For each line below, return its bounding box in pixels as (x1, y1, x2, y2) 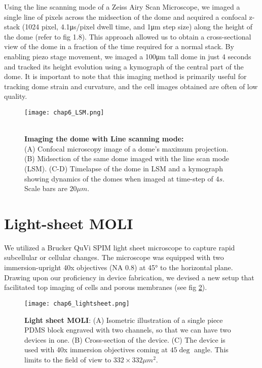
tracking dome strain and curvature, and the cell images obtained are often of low (4, 81, 258, 91)
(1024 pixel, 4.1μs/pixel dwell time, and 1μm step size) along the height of (22, 21, 253, 32)
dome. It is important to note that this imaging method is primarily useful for (4, 71, 247, 82)
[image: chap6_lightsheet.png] (24, 300, 130, 307)
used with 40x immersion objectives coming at (24, 344, 168, 355)
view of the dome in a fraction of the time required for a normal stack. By (4, 41, 234, 52)
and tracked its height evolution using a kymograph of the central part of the (4, 61, 244, 71)
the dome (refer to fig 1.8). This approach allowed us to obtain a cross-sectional (4, 31, 251, 42)
